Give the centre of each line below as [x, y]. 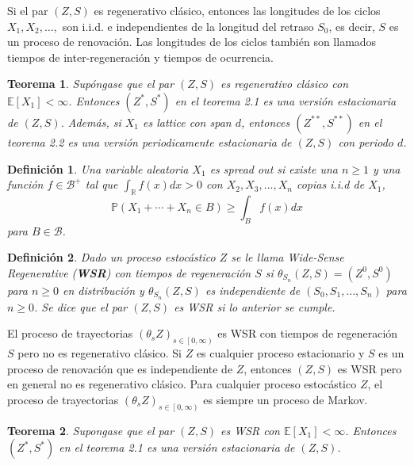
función [25, 184]
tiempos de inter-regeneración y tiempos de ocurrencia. [140, 57]
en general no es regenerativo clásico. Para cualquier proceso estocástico [182, 384]
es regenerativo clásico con [284, 84]
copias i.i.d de [330, 184]
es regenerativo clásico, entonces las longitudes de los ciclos [237, 10]
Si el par [28, 10]
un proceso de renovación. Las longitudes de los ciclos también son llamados [192, 42]
